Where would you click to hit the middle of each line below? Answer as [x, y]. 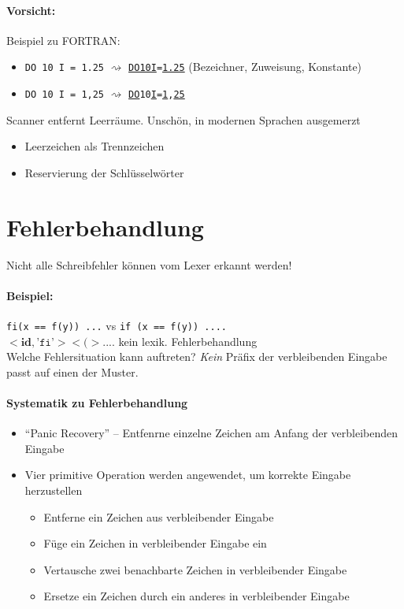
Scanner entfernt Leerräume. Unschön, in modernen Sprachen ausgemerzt [183, 119]
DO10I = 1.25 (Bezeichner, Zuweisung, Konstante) [245, 67]
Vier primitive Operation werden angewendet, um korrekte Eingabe [188, 475]
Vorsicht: [31, 10]
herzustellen [54, 490]
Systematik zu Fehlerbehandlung [97, 403]
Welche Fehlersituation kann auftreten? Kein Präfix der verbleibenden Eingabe [197, 356]
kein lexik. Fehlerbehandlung [188, 341]
